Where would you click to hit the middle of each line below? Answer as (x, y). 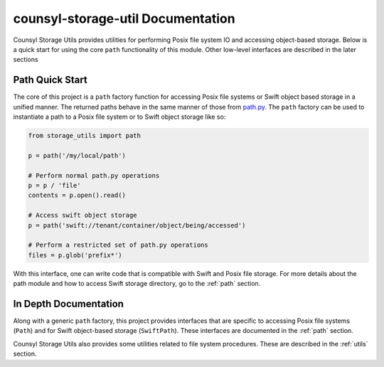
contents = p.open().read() (77, 195)
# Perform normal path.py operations (94, 175)
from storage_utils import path (85, 135)
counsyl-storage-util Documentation (124, 18)
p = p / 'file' (54, 185)
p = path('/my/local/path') (77, 155)
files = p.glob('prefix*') (75, 255)
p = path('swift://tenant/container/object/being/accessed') (137, 225)
